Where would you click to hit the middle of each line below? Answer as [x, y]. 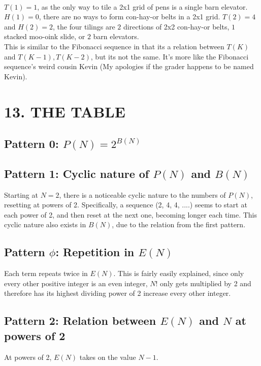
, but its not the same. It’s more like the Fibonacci [170, 56]
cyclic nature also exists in [45, 224]
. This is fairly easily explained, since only [179, 273]
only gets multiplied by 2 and [206, 283]
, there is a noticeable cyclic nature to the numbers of [142, 194]
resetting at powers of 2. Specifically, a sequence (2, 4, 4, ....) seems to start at [126, 205]
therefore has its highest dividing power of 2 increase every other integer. [118, 293]
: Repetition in [95, 252]
